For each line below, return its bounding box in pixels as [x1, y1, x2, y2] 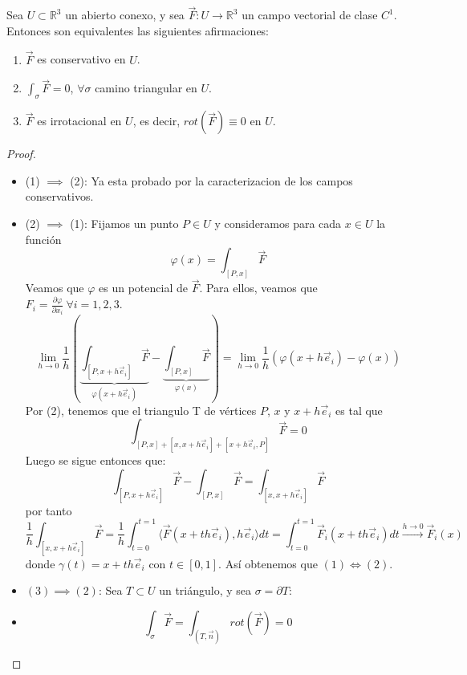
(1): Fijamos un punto [70, 215, 179, 232]
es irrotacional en [37, 112, 122, 129]
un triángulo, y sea [159, 582, 252, 599]
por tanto [25, 502, 72, 518]
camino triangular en [95, 79, 197, 96]
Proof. [6, 145, 36, 162]
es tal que [335, 401, 383, 418]
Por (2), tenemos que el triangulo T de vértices [25, 401, 257, 418]
